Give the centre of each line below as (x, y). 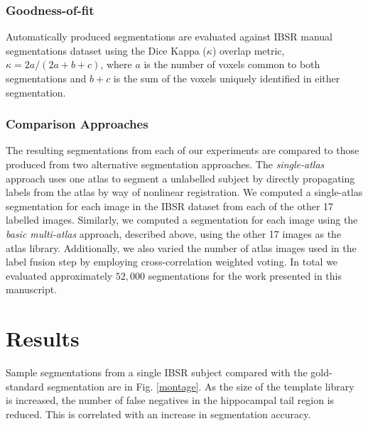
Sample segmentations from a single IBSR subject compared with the (157, 372)
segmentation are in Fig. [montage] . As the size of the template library (201, 386)
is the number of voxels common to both (232, 64)
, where (116, 64)
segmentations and (46, 78)
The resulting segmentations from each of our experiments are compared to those (183, 150)
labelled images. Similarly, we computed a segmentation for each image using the (182, 220)
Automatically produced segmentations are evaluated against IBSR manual (169, 37)
